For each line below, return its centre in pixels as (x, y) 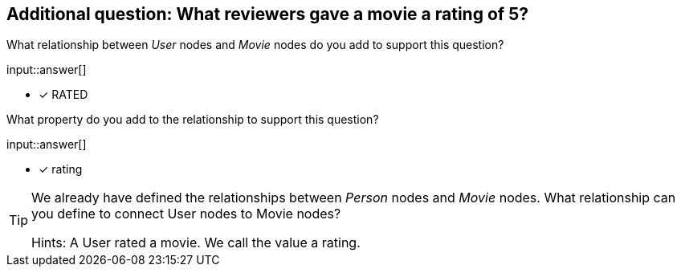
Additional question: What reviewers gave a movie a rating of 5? (267, 14)
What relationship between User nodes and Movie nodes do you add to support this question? (255, 45)
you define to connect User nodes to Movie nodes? (186, 214)
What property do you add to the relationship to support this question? (193, 120)
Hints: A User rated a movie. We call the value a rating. (196, 243)
